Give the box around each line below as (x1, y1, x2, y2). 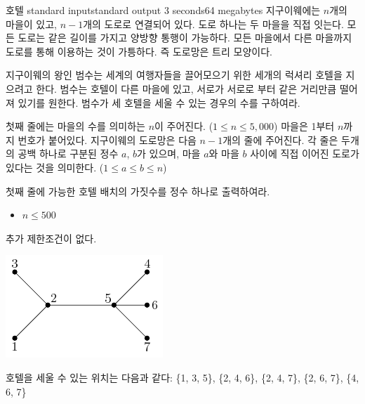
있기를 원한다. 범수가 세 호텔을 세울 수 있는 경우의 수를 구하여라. (18, 95, 300, 110)
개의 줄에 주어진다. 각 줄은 (223, 132, 338, 147)
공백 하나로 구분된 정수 (18, 146, 119, 161)
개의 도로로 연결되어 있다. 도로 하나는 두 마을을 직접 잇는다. (83, 16, 344, 31)
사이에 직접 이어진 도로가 (250, 146, 359, 161)
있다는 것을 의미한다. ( (6, 159, 104, 174)
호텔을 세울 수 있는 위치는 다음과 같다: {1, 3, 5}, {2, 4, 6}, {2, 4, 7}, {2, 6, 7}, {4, (6, 370, 359, 384)
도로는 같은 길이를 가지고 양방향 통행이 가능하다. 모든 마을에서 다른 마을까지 (18, 30, 352, 45)
